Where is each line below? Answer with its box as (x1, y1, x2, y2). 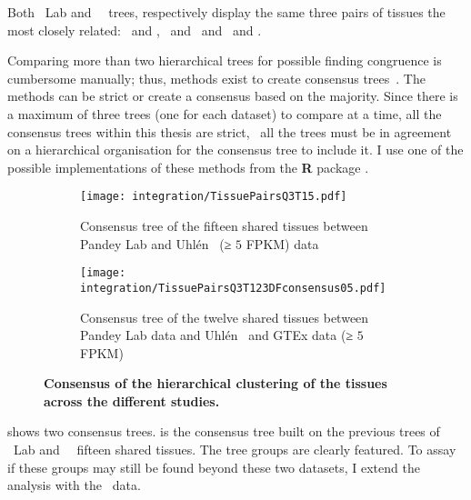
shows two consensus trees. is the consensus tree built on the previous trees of (7, 422, 440, 441)
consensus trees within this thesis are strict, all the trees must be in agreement (7, 122, 452, 141)
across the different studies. (44, 391, 220, 410)
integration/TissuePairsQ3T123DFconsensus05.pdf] (80, 281, 386, 295)
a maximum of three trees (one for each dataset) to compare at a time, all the (7, 104, 442, 123)
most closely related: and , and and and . (7, 20, 262, 39)
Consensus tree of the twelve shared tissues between (80, 307, 369, 326)
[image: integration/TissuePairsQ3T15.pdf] (80, 190, 347, 204)
